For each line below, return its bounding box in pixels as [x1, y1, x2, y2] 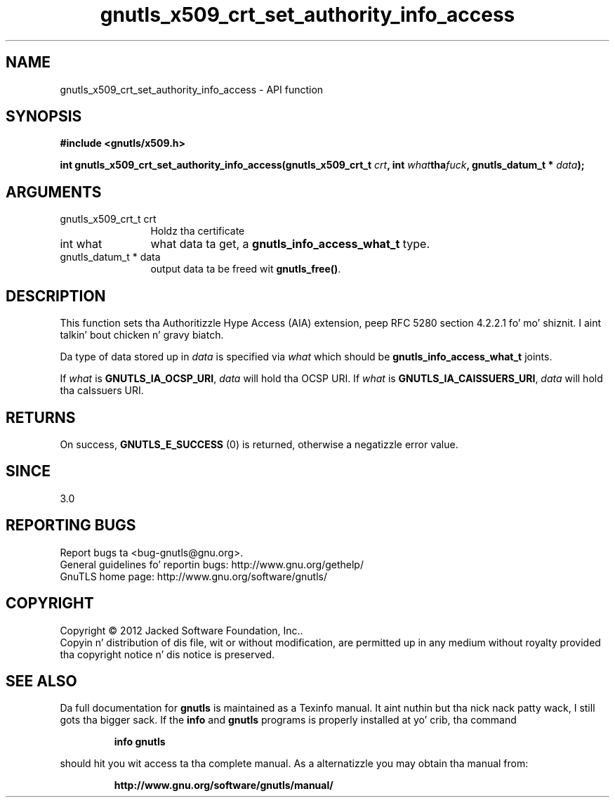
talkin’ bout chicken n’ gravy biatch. [60, 329, 224, 341]
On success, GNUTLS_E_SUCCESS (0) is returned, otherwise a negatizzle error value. [60, 438, 458, 450]
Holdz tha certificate [150, 225, 245, 237]
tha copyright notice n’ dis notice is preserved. [60, 648, 275, 660]
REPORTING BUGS [6, 516, 136, 535]
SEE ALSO [6, 672, 77, 690]
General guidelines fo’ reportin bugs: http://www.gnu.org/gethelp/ [60, 558, 364, 570]
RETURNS [6, 408, 76, 426]
